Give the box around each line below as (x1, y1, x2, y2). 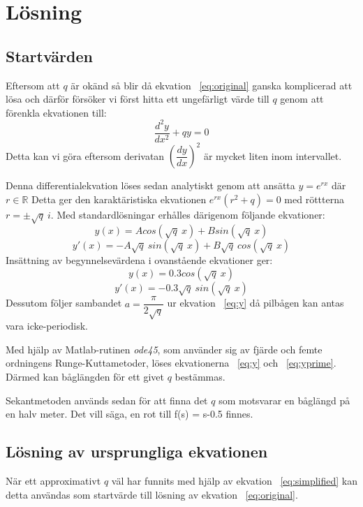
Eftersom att (6, 78, 60, 92)
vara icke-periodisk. (6, 318, 88, 333)
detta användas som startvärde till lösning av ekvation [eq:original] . (6, 487, 298, 501)
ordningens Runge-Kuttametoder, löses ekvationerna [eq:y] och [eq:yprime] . (6, 355, 336, 370)
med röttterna (284, 192, 345, 207)
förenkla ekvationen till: (6, 105, 107, 119)
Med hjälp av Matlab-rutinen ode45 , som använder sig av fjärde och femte (6, 341, 323, 356)
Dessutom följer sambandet (6, 295, 122, 310)
